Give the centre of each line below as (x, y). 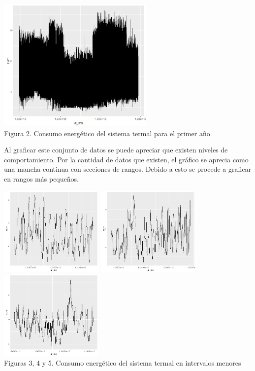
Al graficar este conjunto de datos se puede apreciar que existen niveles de (116, 150)
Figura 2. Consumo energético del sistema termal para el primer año (107, 133)
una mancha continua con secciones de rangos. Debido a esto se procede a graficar (127, 169)
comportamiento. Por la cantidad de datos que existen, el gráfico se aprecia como (126, 159)
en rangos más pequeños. (41, 178)
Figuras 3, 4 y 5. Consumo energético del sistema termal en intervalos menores (123, 363)
